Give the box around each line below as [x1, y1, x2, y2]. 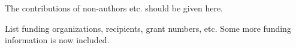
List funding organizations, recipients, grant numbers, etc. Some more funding [5, 22, 291, 34]
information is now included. [5, 34, 110, 46]
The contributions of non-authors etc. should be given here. [5, 2, 223, 14]
